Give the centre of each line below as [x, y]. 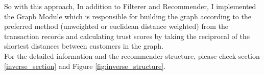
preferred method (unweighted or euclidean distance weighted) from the [116, 26]
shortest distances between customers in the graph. [84, 46]
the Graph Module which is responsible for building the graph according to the [128, 16]
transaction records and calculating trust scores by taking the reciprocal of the [127, 36]
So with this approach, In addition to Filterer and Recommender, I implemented [130, 6]
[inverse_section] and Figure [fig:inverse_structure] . [85, 66]
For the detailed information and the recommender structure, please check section [132, 55]
